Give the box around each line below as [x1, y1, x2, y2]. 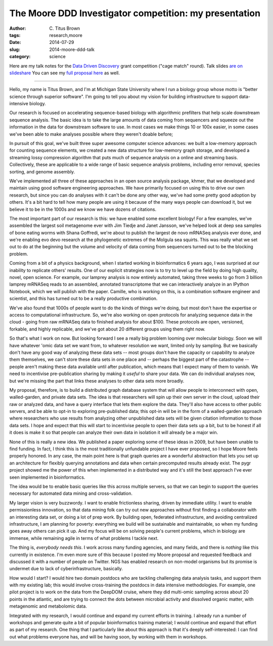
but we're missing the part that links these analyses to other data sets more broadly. [9, 378, 185, 384]
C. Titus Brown [49, 25, 80, 31]
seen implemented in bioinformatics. [9, 474, 85, 480]
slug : [9, 46, 20, 53]
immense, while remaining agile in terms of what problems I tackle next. [9, 535, 159, 541]
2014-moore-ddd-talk [49, 46, 95, 53]
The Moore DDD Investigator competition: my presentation [9, 8, 260, 19]
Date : [9, 39, 21, 45]
